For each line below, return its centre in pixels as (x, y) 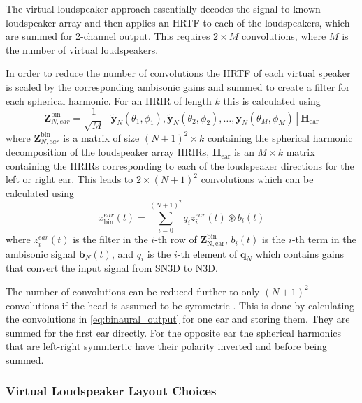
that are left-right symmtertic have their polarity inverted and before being (167, 346)
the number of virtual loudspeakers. (82, 49)
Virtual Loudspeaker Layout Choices (111, 391)
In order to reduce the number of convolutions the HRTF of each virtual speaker (178, 73)
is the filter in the (110, 239)
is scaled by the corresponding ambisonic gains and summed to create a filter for (178, 86)
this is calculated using (272, 100)
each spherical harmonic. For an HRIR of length (109, 100)
